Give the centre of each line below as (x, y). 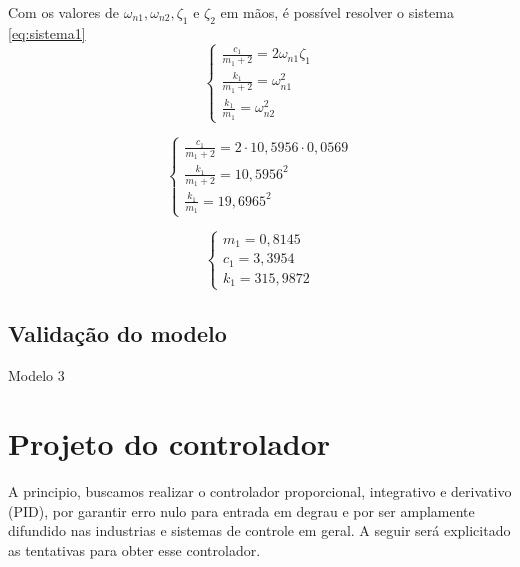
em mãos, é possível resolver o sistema (337, 12)
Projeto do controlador (169, 443)
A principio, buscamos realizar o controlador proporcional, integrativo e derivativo (260, 491)
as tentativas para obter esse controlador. (134, 550)
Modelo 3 (36, 374)
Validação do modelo (117, 332)
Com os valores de (63, 12)
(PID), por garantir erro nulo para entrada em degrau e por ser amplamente (241, 510)
